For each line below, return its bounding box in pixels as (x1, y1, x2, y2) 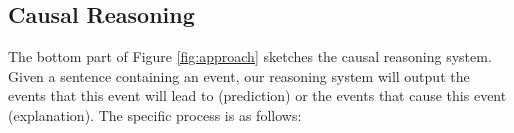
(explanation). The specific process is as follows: (8, 104, 302, 125)
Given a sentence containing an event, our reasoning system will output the (8, 65, 470, 86)
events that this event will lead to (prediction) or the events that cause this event (8, 85, 507, 106)
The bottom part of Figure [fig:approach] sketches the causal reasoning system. (8, 46, 492, 67)
